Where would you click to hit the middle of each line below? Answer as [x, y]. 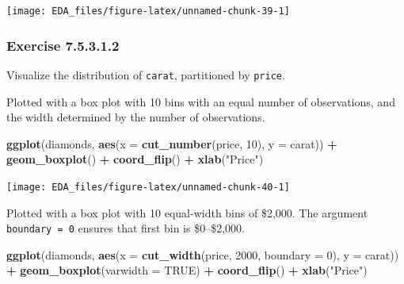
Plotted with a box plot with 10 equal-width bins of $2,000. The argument [187, 212]
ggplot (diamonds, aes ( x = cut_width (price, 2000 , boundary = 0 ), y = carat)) [203, 254]
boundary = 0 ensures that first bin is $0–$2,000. [126, 228]
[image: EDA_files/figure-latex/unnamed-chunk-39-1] [148, 11]
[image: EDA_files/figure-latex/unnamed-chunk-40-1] [148, 187]
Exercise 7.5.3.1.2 [63, 45]
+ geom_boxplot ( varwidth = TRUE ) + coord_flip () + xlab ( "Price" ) [187, 270]
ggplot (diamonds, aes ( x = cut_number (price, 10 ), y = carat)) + [172, 143]
